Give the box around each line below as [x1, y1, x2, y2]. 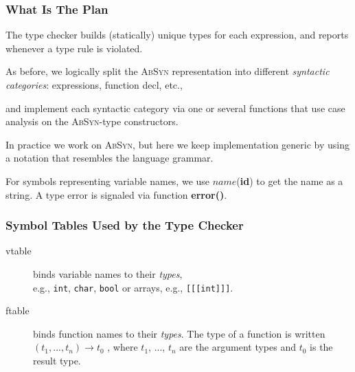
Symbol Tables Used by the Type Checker [5, 217, 244, 234]
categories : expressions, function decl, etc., [5, 78, 183, 91]
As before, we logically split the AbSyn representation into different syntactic [5, 64, 330, 78]
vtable [5, 243, 32, 258]
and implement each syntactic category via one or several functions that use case [5, 100, 345, 115]
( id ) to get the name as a [236, 173, 343, 188]
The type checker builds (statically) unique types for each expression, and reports [5, 28, 349, 42]
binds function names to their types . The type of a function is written [33, 326, 325, 340]
